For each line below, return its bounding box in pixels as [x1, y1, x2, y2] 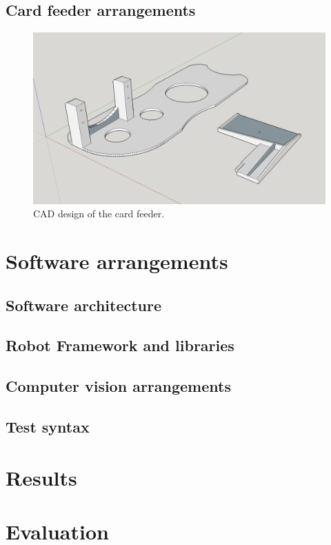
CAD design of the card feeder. [33, 206, 165, 221]
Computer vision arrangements [6, 375, 231, 397]
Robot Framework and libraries [6, 335, 234, 356]
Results [6, 463, 77, 491]
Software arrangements [6, 247, 228, 275]
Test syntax [6, 415, 90, 437]
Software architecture [6, 294, 162, 315]
